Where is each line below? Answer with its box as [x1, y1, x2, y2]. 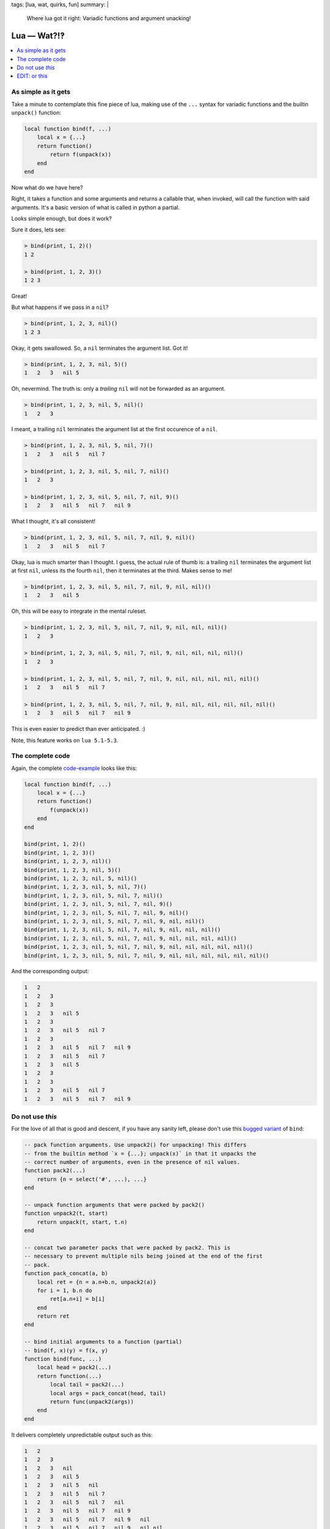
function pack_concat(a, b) [24, 1270, 108, 1277]
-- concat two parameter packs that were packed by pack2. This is [24, 1244, 231, 1251]
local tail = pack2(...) [50, 1381, 125, 1388]
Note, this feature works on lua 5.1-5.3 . [11, 736, 119, 744]
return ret [37, 1312, 70, 1320]
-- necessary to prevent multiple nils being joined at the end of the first [24, 1253, 263, 1260]
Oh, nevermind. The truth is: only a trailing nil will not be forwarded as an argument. [11, 385, 226, 393]
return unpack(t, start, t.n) [37, 1218, 128, 1226]
